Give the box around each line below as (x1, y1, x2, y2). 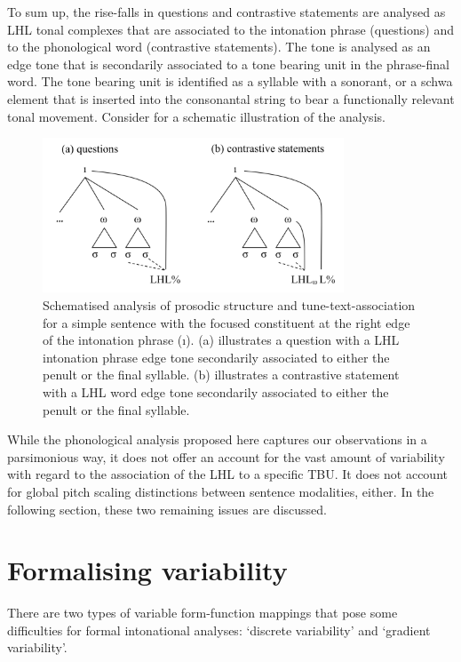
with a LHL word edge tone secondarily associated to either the (43, 382, 389, 401)
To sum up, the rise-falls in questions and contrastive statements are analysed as (7, 3, 446, 20)
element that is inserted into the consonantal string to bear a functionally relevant (7, 89, 455, 108)
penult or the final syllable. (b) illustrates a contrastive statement (43, 365, 400, 384)
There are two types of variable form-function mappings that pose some (7, 603, 398, 622)
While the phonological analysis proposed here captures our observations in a (7, 430, 427, 449)
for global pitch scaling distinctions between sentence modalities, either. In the (7, 482, 434, 500)
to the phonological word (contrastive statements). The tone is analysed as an (7, 37, 431, 56)
